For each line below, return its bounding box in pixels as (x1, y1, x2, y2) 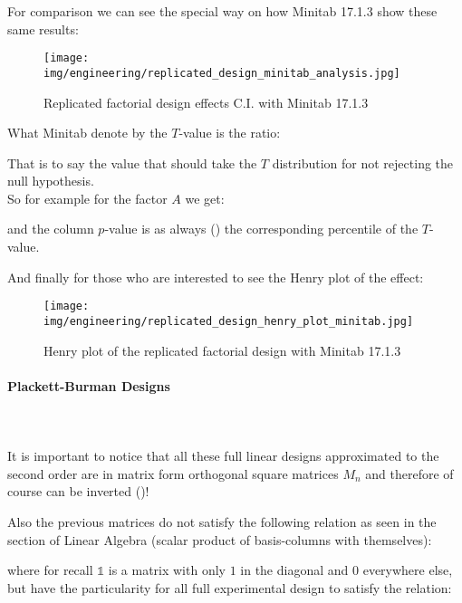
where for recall (7, 560, 93, 579)
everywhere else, (362, 560, 453, 579)
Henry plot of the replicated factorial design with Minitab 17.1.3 (43, 340, 401, 359)
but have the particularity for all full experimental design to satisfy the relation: (7, 578, 452, 597)
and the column (7, 219, 94, 238)
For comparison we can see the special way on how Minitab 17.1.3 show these (7, 2, 438, 20)
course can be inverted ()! (7, 482, 149, 501)
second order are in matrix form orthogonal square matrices (7, 464, 339, 483)
